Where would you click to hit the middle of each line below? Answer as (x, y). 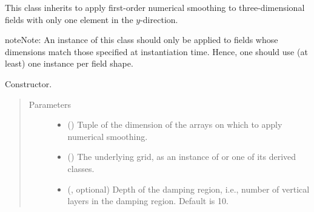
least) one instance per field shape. (69, 63)
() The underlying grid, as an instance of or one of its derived (182, 157)
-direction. (159, 19)
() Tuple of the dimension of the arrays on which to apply (175, 124)
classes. (81, 168)
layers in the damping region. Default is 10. (148, 201)
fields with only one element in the (69, 19)
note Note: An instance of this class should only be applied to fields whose (142, 40)
